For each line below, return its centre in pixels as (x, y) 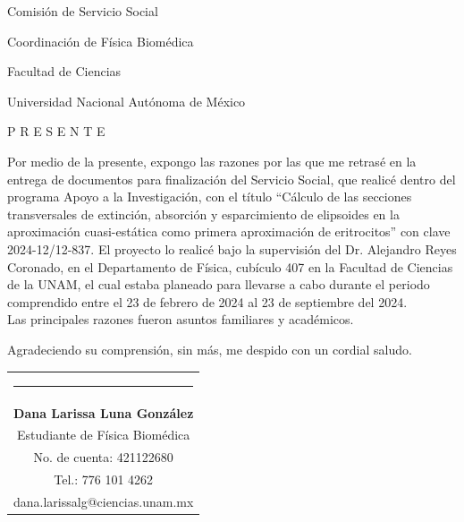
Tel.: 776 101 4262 (104, 479)
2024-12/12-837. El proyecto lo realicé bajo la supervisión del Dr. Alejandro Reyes (232, 248)
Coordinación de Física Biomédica (101, 41)
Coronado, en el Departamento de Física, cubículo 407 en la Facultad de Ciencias (230, 266)
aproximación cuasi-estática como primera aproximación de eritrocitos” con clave (229, 231)
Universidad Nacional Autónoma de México (127, 101)
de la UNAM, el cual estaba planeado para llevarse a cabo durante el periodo (219, 284)
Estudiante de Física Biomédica (104, 435)
